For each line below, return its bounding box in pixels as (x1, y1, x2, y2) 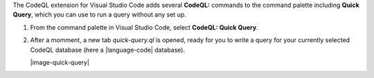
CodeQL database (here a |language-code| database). (30, 46, 186, 54)
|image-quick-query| (30, 58, 90, 66)
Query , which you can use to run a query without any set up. (12, 10, 186, 19)
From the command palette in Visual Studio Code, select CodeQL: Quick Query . (30, 23, 259, 31)
